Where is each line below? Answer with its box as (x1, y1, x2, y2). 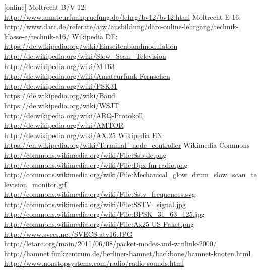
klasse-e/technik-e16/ (4, 31, 70, 41)
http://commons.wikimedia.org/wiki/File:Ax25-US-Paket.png (4, 219, 194, 229)
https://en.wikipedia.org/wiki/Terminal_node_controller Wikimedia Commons (4, 140, 250, 150)
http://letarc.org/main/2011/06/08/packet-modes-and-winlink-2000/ (4, 238, 217, 249)
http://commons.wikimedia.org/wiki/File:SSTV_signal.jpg (4, 198, 186, 209)
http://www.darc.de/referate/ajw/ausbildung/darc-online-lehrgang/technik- (4, 21, 239, 32)
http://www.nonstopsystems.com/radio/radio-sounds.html (4, 258, 184, 268)
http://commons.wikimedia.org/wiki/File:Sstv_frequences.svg (4, 189, 195, 199)
